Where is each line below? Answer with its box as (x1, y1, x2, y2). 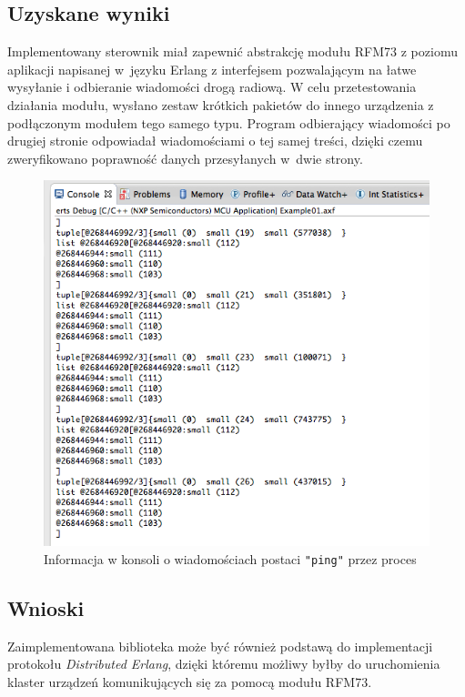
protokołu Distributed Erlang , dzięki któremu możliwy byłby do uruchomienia (7, 654, 440, 673)
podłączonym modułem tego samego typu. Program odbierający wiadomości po (7, 113, 450, 132)
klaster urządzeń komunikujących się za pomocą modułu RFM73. (7, 672, 372, 691)
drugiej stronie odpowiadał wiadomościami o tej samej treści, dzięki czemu (7, 131, 423, 150)
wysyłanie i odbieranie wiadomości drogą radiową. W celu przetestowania (7, 77, 417, 96)
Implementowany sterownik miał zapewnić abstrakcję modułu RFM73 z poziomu (7, 42, 458, 61)
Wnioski (7, 593, 85, 621)
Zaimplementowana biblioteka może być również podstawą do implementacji (7, 636, 433, 655)
